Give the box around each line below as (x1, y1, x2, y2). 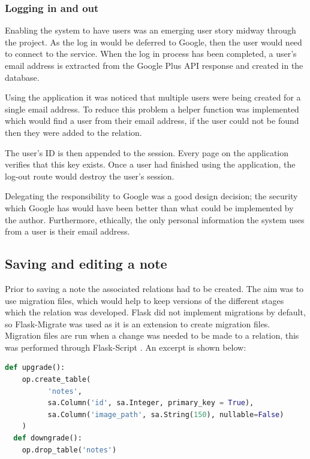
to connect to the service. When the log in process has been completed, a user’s (5, 47, 297, 60)
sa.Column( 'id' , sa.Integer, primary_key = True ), (47, 399, 254, 408)
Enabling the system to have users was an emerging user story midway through (5, 24, 296, 37)
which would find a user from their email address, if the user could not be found (5, 114, 299, 127)
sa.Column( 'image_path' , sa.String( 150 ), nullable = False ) (47, 410, 284, 419)
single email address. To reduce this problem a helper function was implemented (5, 102, 299, 115)
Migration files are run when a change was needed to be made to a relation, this (5, 329, 299, 342)
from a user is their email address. (5, 225, 130, 238)
